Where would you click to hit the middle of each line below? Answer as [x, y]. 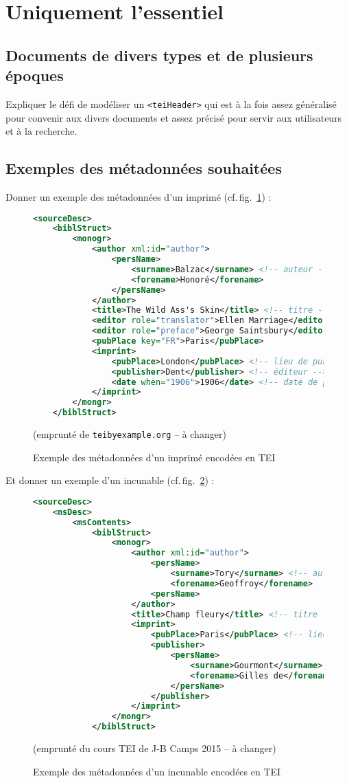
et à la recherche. [41, 131]
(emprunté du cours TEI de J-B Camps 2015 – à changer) [155, 748]
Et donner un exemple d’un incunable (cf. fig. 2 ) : [110, 480]
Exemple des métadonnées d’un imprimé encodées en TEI [154, 457]
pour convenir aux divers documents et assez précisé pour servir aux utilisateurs [174, 117]
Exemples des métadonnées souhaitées [144, 168]
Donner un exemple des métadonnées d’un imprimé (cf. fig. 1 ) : [139, 197]
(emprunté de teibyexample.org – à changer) [130, 434]
